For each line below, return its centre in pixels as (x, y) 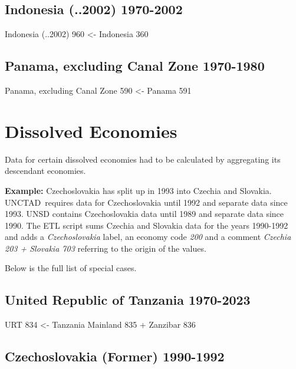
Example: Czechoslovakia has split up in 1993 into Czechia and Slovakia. (138, 190)
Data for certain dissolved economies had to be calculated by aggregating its (143, 159)
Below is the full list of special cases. (71, 268)
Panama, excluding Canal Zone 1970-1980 (135, 66)
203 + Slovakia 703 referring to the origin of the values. (106, 248)
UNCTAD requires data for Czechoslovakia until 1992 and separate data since (146, 202)
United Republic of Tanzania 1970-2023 (128, 300)
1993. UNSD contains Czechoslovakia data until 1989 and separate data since (144, 214)
